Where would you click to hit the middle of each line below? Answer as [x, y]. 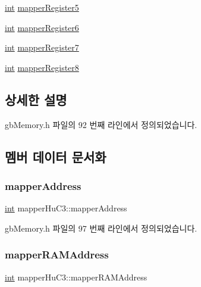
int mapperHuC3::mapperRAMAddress [76, 277]
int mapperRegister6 [42, 27]
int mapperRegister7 [42, 47]
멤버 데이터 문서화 [56, 156]
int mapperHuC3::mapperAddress [66, 208]
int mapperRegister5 [42, 7]
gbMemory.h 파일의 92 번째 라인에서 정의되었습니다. [101, 124]
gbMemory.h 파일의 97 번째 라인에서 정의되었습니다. [101, 228]
